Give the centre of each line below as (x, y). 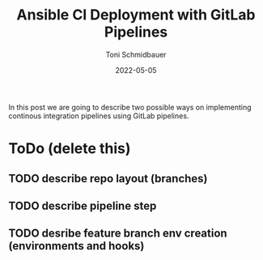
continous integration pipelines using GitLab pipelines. (99, 116)
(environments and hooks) (76, 246)
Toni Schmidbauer (136, 54)
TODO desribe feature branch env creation (118, 234)
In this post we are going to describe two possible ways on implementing (130, 107)
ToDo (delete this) (70, 149)
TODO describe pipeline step (83, 205)
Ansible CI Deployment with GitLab (136, 15)
